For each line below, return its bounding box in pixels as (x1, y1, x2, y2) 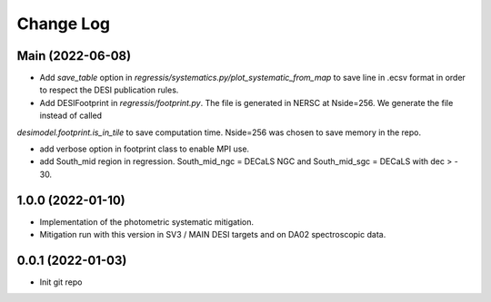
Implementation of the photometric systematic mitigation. (39, 216, 255, 227)
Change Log (16, 14, 111, 34)
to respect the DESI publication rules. (39, 84, 179, 95)
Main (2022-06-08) (16, 48, 132, 63)
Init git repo (39, 277, 83, 287)
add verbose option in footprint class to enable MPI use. (39, 143, 250, 154)
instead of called (39, 110, 103, 122)
